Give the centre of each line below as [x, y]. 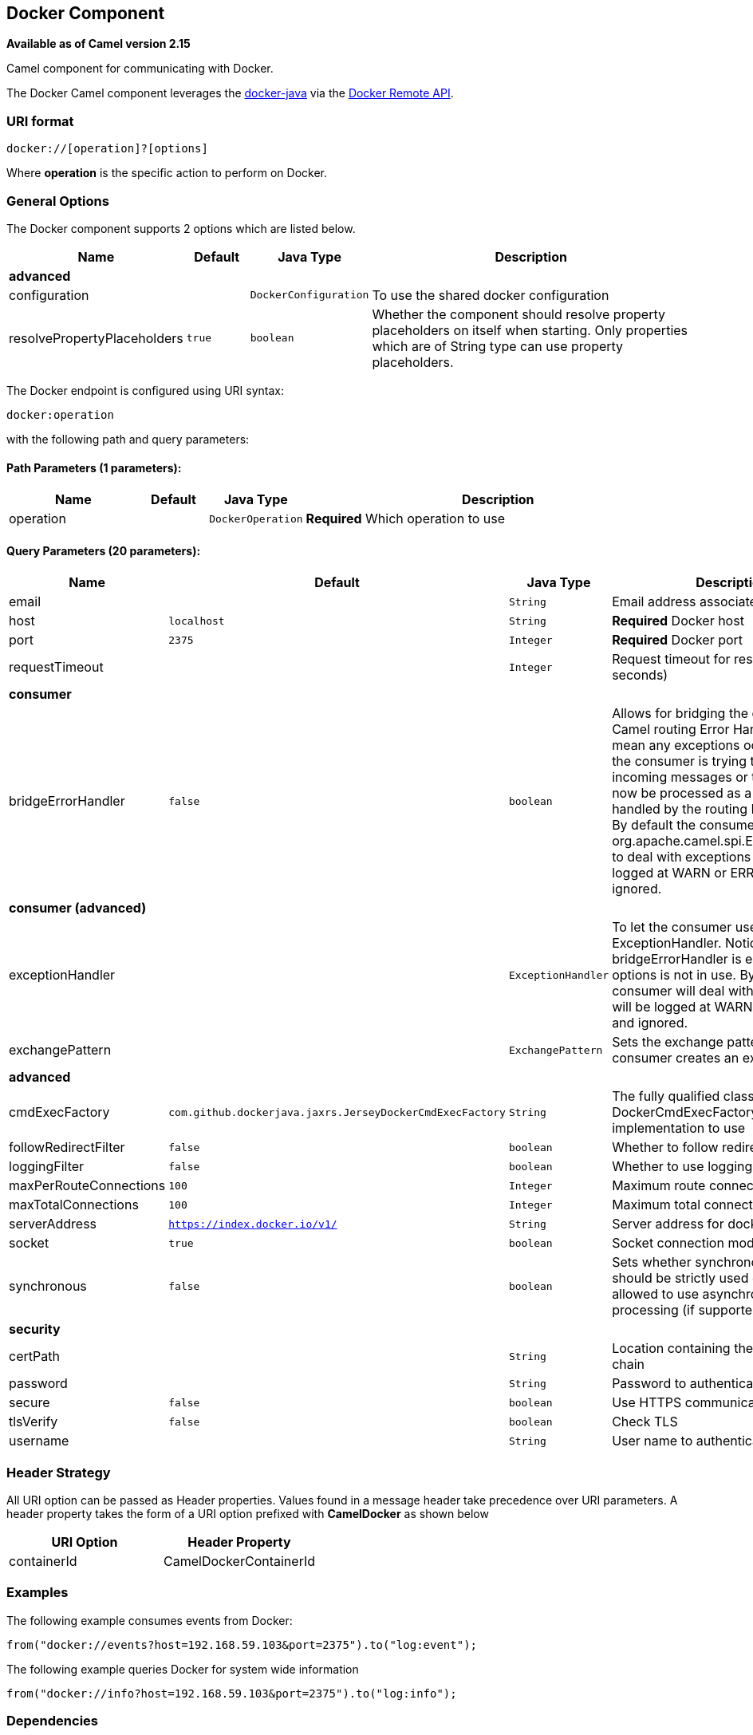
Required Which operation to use [406, 519]
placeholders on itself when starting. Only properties [530, 330]
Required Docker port [678, 640]
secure [30, 1403]
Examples [37, 1593]
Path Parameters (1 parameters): [94, 467]
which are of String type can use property [498, 346]
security [35, 1329]
